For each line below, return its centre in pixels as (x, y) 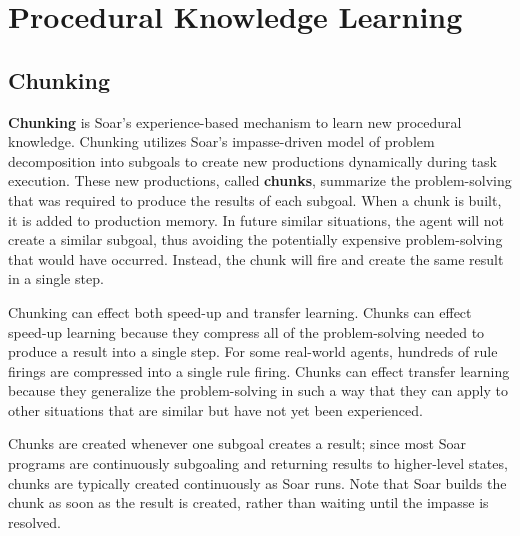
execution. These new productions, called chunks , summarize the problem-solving (260, 180)
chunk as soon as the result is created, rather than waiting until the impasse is (248, 502)
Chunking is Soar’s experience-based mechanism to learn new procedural (235, 121)
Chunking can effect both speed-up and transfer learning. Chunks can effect (240, 311)
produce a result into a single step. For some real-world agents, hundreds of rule (253, 351)
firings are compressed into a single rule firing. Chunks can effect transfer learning (259, 370)
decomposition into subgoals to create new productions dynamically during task (252, 160)
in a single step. (56, 278)
